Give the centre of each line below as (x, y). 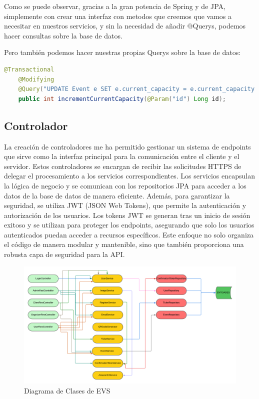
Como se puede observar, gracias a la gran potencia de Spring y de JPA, (115, 6)
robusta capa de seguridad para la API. (64, 254)
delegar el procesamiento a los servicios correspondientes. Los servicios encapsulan (130, 176)
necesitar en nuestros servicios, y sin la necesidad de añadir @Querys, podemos (125, 26)
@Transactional (29, 69)
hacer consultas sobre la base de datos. (63, 35)
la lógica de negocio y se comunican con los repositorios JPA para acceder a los (125, 185)
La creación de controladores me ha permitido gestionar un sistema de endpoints (127, 146)
